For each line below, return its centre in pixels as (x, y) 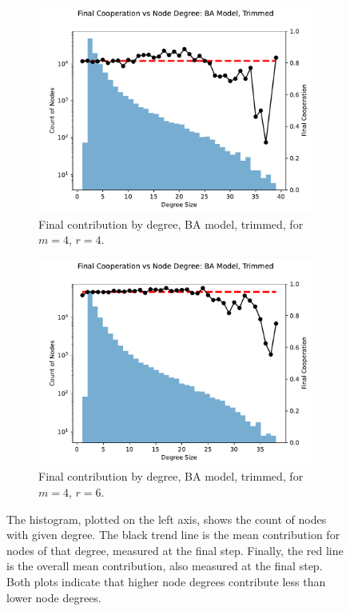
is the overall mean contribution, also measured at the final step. (165, 566)
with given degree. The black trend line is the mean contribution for (173, 535)
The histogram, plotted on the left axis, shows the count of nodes (167, 519)
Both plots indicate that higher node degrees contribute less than (166, 581)
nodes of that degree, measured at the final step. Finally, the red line (175, 550)
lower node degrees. (54, 597)
